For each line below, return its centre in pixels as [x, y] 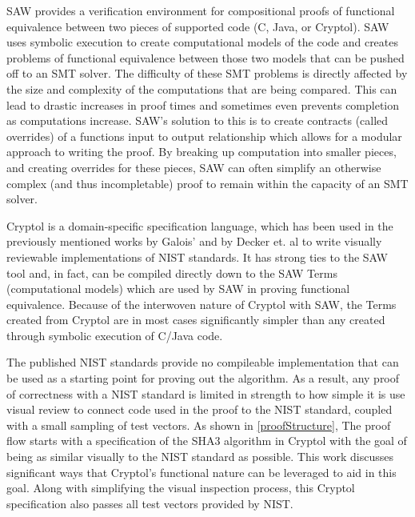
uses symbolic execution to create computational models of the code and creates [203, 42]
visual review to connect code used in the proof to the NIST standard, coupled [200, 409]
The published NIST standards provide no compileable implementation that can [203, 362]
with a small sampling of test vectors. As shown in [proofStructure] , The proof [199, 425]
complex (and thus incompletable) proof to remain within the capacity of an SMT [207, 183]
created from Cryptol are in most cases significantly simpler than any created [196, 320]
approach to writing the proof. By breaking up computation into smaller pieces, [202, 152]
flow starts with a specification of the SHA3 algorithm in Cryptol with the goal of [207, 441]
